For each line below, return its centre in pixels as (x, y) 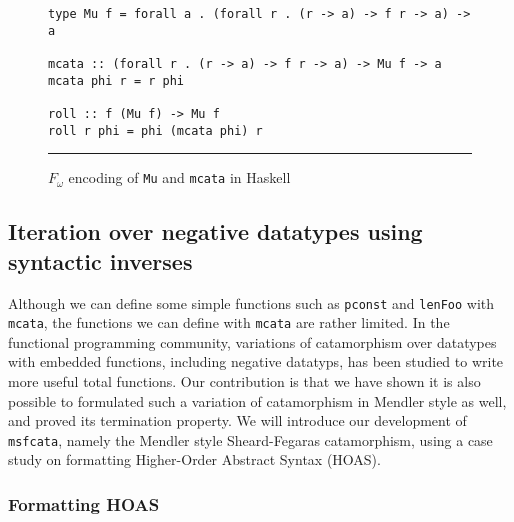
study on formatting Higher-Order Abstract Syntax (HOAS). (194, 459)
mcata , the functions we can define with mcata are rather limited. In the (229, 322)
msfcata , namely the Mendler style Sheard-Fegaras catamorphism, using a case (250, 439)
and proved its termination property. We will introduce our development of (237, 420)
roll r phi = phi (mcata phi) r (155, 130)
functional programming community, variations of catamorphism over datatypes (252, 341)
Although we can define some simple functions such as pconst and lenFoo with (251, 302)
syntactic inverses (100, 260)
